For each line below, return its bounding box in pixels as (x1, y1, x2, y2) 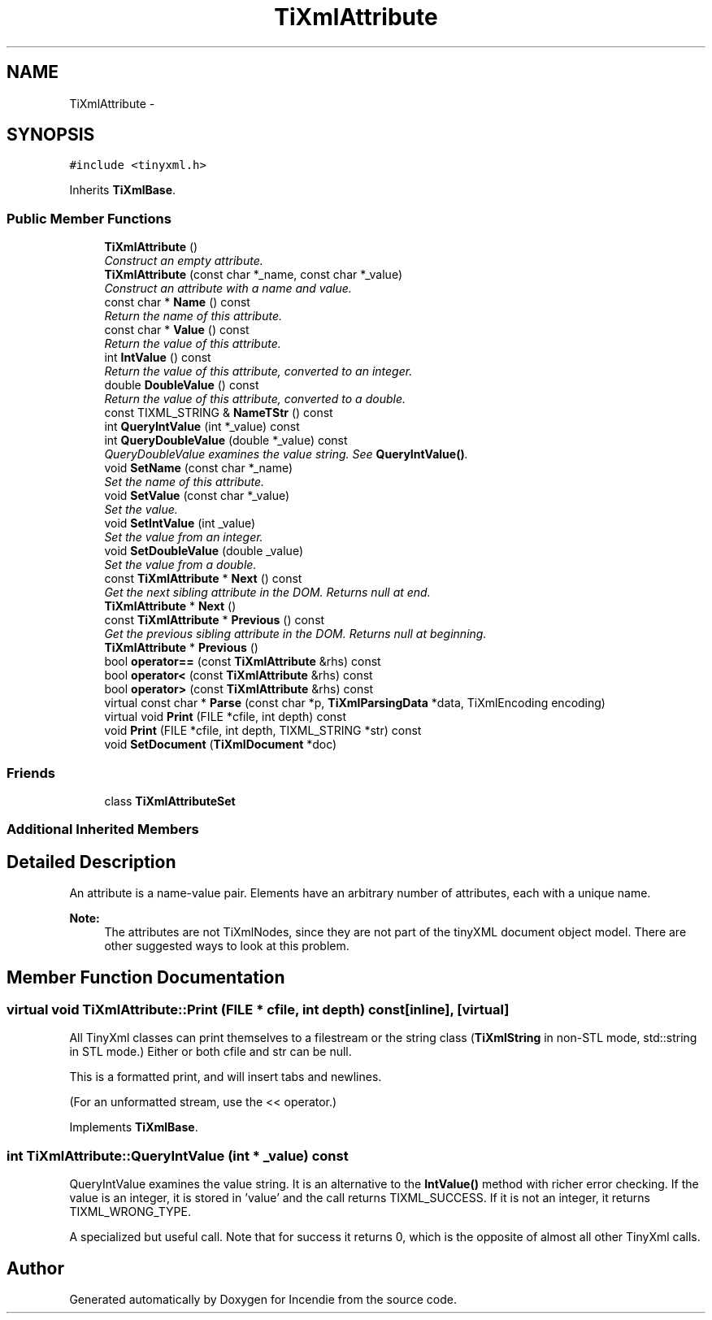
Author (7, 1257, 64, 1279)
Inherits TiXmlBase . (69, 183, 176, 198)
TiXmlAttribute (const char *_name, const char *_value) (104, 267, 402, 282)
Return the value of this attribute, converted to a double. (104, 392, 406, 406)
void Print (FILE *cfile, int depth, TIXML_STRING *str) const (104, 723, 422, 738)
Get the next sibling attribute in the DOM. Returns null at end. (104, 585, 431, 600)
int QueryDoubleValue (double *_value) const (104, 433, 348, 448)
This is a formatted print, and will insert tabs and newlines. (69, 1070, 382, 1084)
